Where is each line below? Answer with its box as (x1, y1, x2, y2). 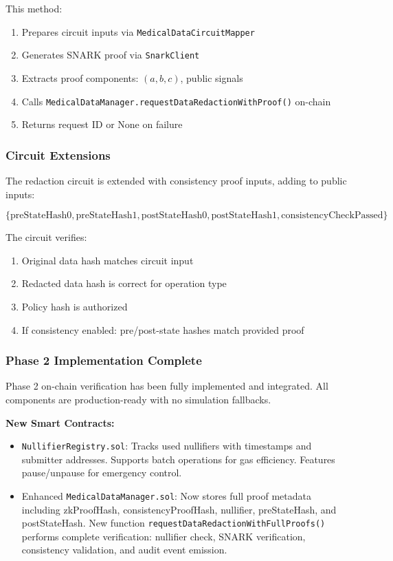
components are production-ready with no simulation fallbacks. (5, 392, 271, 406)
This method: (5, 1, 63, 15)
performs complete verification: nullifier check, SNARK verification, (21, 529, 306, 543)
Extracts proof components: (21, 70, 139, 85)
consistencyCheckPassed (281, 211, 383, 221)
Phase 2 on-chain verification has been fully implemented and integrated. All (5, 379, 328, 393)
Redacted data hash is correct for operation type (21, 276, 227, 290)
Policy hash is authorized (21, 299, 128, 313)
